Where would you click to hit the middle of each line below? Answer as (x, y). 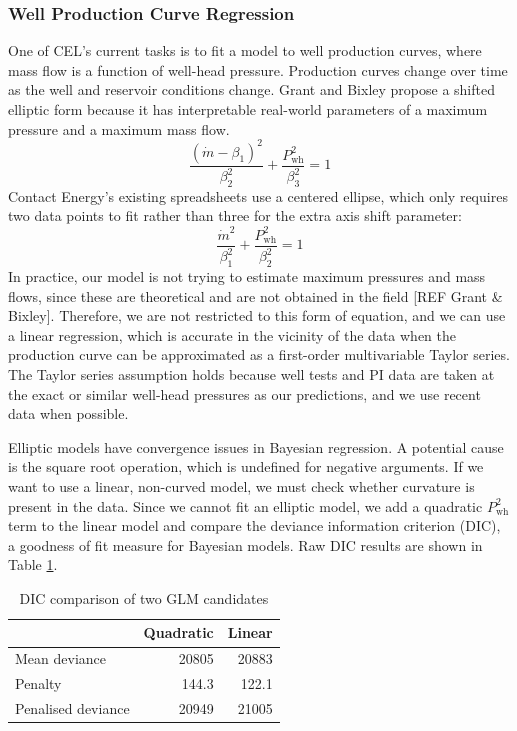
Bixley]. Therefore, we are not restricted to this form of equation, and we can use (257, 315)
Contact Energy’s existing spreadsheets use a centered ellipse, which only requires (258, 195)
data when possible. (68, 413)
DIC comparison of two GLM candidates (144, 597)
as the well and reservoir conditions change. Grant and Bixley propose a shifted (251, 89)
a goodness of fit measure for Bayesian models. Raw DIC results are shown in (245, 544)
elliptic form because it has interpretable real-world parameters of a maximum (248, 109)
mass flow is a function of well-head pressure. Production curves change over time (258, 69)
